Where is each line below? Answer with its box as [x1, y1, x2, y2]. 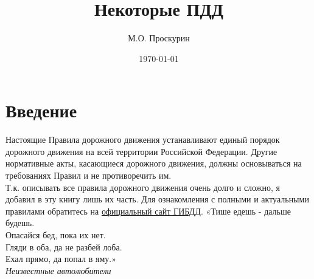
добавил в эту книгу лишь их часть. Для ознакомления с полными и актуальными [5, 193, 309, 205]
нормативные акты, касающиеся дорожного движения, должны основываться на [5, 157, 302, 170]
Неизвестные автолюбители [5, 264, 111, 277]
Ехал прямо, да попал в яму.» [5, 252, 116, 265]
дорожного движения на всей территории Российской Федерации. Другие [5, 145, 277, 157]
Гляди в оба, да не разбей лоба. [5, 240, 122, 253]
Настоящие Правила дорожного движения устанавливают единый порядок [5, 133, 280, 146]
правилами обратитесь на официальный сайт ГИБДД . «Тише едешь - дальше [5, 204, 291, 217]
